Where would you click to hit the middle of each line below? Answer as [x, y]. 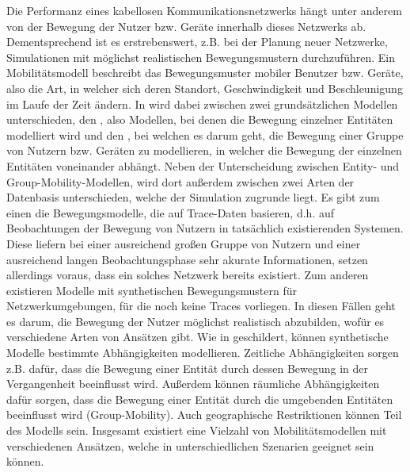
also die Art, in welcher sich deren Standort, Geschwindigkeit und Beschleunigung [205, 88]
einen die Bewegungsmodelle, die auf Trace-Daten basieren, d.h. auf [171, 212]
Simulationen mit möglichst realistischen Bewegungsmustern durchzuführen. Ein [201, 57]
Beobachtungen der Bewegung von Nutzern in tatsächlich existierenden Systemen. [205, 228]
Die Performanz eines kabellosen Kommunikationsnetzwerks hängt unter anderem [204, 10]
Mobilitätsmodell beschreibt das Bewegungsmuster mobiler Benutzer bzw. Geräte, [205, 73]
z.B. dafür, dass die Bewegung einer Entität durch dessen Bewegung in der [188, 368]
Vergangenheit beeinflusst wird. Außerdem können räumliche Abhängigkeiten [193, 384]
